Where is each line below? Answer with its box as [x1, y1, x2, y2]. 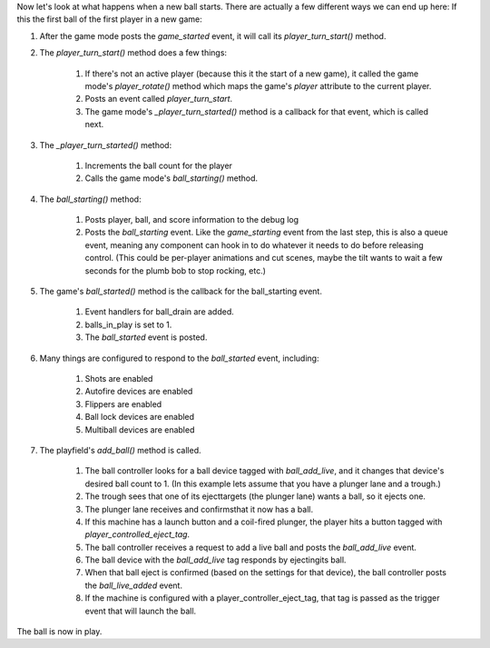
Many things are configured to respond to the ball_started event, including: [39, 353, 319, 364]
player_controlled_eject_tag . [84, 529, 191, 540]
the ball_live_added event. [84, 580, 183, 591]
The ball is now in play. [16, 626, 103, 637]
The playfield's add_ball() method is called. [39, 444, 201, 455]
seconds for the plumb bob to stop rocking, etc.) [84, 264, 267, 276]
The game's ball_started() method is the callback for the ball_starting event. [39, 286, 322, 297]
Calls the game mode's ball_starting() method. [84, 173, 259, 184]
